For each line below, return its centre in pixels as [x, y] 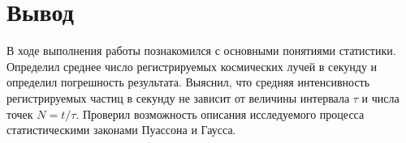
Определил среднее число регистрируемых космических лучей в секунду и [192, 66]
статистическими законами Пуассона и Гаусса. [121, 130]
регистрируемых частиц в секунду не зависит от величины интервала [178, 97]
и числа [380, 97]
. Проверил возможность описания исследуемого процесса [220, 114]
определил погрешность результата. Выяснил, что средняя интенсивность [188, 82]
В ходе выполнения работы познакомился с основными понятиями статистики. [201, 50]
